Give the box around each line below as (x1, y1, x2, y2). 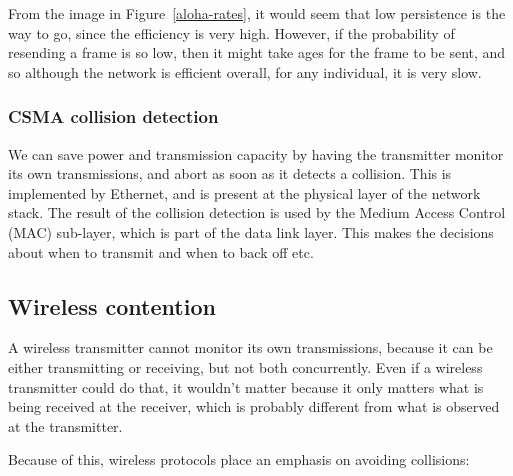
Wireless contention (8, 290, 216, 321)
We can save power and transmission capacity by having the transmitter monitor (8, 143, 504, 164)
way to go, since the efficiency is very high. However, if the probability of (8, 22, 455, 43)
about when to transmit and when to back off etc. (8, 241, 314, 262)
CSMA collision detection (8, 104, 219, 129)
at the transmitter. (8, 415, 123, 436)
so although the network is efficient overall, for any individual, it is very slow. (8, 61, 482, 82)
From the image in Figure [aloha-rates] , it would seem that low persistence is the (8, 3, 506, 23)
